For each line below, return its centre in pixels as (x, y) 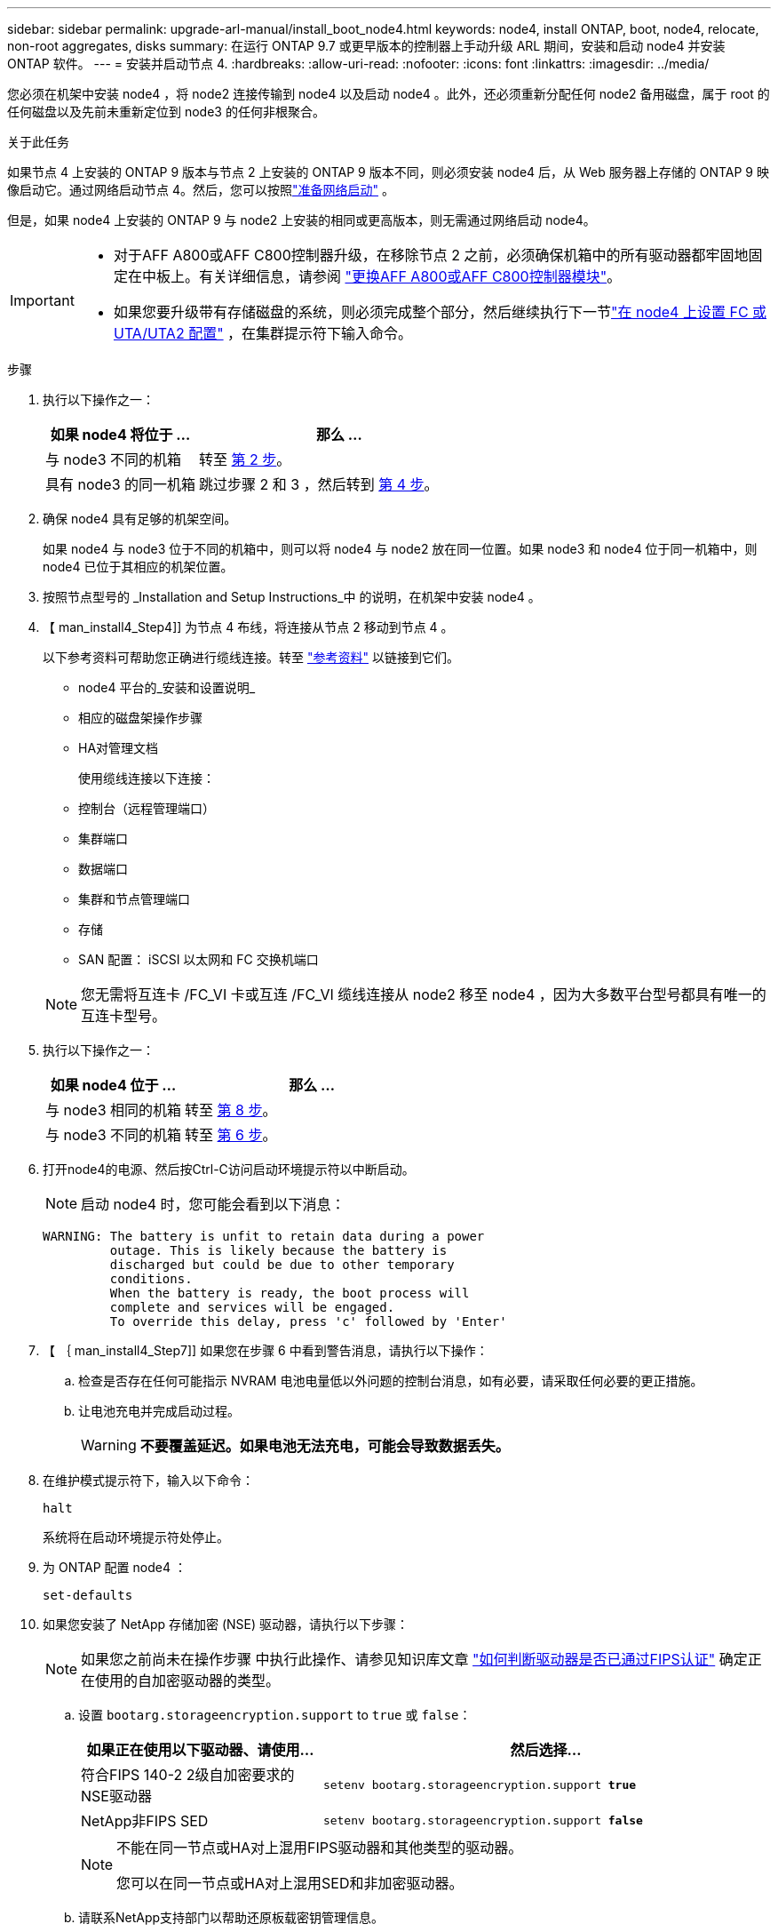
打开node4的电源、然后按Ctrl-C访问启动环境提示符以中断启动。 (229, 1169)
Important (42, 300)
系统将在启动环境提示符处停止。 (136, 1537)
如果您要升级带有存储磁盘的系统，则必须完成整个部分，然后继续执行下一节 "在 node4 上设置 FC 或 (440, 312)
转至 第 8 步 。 (231, 1110)
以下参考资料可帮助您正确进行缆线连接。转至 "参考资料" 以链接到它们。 (251, 657)
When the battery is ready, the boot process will (290, 1293)
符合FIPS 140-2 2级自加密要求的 (188, 1775)
